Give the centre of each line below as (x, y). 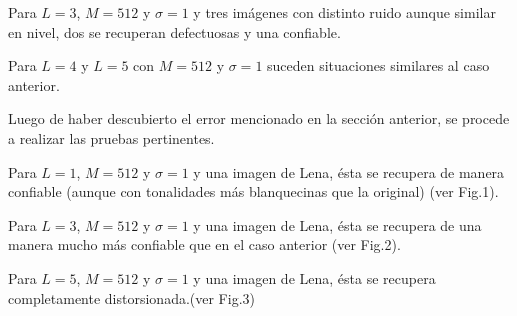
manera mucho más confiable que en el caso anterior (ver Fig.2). (204, 244)
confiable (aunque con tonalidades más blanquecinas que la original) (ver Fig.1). (253, 191)
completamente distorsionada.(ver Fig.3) (131, 297)
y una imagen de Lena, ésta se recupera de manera (349, 171)
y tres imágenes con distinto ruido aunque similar (344, 12)
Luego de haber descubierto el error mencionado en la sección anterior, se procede (259, 118)
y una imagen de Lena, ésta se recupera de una (337, 224)
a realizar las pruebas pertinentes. (111, 137)
